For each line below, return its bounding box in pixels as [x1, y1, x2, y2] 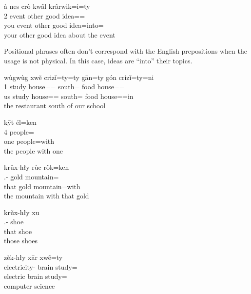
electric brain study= [4, 271, 67, 281]
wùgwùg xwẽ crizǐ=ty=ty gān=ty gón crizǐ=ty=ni [4, 72, 154, 82]
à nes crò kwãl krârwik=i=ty [4, 1, 90, 11]
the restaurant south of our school [4, 100, 106, 111]
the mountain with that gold [4, 191, 89, 201]
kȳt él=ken [4, 117, 37, 127]
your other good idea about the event [4, 29, 116, 39]
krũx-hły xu [4, 207, 39, 217]
